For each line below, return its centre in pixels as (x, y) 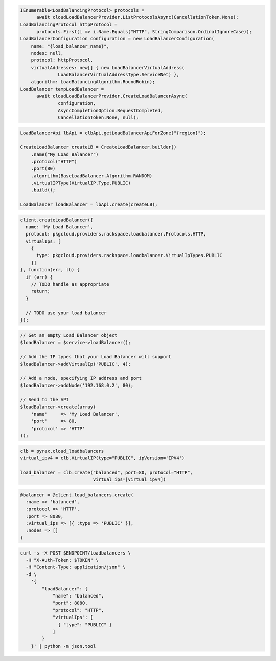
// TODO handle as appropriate (70, 284)
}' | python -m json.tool (63, 646)
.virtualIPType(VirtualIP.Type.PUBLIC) (81, 183)
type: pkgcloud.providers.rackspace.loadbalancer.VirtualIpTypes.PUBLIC (129, 255)
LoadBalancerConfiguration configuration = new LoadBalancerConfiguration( (117, 39)
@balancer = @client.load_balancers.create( (77, 495)
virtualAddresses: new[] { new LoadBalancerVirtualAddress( (108, 67)
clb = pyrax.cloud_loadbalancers (62, 451)
